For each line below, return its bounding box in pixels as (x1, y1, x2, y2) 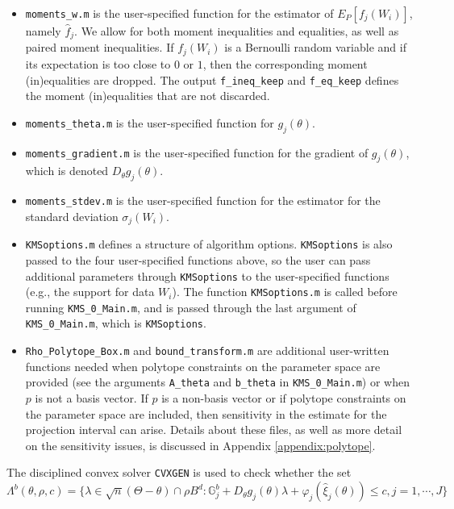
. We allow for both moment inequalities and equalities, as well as (74, 23, 399, 39)
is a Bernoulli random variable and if (224, 39, 406, 56)
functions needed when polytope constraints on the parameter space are (25, 357, 381, 374)
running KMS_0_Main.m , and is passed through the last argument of (25, 298, 356, 315)
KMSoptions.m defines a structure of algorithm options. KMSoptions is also (25, 236, 393, 252)
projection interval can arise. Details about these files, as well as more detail (25, 421, 402, 438)
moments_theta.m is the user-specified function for (25, 114, 274, 131)
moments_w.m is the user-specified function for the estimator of (25, 5, 334, 21)
